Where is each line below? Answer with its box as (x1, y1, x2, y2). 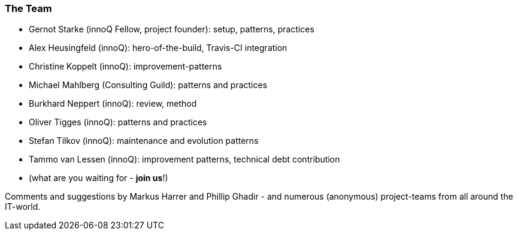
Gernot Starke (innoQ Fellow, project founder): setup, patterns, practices (29, 24, 314, 35)
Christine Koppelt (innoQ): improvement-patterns (29, 61, 222, 72)
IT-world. (5, 201, 41, 212)
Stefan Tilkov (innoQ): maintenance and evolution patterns (29, 135, 259, 146)
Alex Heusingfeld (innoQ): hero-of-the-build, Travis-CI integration (29, 43, 287, 53)
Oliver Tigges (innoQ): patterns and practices (29, 117, 207, 128)
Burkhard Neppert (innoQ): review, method (29, 98, 197, 109)
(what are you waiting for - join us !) (29, 173, 168, 183)
